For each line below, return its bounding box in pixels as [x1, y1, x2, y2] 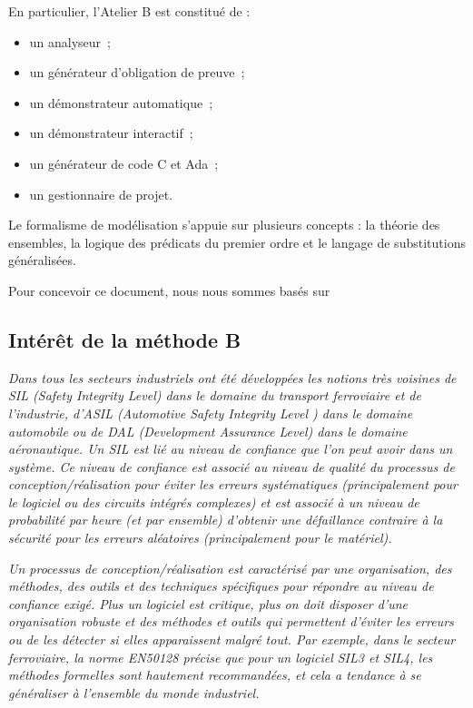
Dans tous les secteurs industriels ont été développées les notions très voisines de [8, 368, 457, 387]
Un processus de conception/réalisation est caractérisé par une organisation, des [8, 558, 452, 577]
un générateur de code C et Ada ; [29, 153, 219, 172]
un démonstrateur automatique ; [29, 93, 213, 112]
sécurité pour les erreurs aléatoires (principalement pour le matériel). [8, 528, 392, 547]
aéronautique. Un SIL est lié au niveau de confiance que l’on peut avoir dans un [8, 439, 453, 458]
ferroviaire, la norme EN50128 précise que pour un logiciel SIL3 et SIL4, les [8, 647, 433, 666]
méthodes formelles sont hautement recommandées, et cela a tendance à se [8, 665, 421, 684]
